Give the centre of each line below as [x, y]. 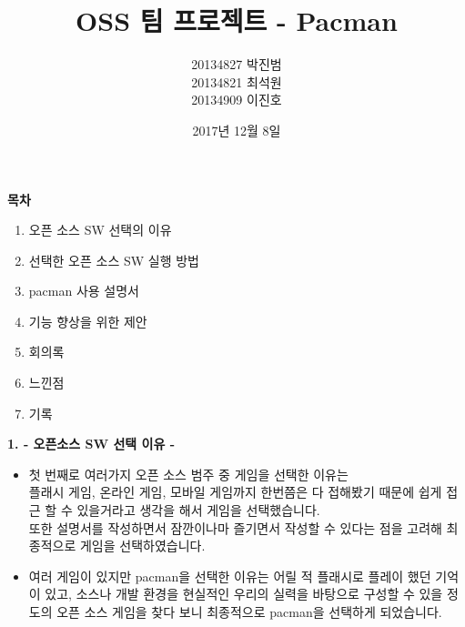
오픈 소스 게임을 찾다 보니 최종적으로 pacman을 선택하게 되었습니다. [249, 612]
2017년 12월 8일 [237, 130]
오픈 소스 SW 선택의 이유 [100, 230]
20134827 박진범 [237, 64]
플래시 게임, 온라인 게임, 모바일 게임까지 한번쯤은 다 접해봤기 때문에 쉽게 [235, 492]
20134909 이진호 [237, 100]
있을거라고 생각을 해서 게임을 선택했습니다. [198, 510]
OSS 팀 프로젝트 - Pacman [237, 20]
